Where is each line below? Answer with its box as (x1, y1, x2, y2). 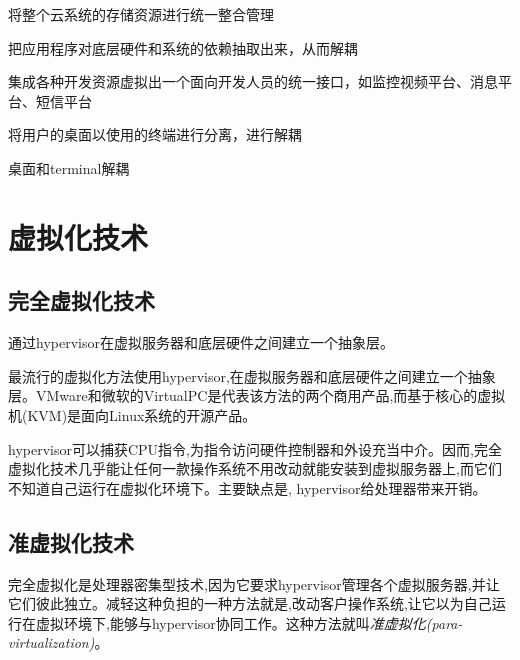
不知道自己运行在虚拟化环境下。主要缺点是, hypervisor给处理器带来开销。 (8, 477, 487, 498)
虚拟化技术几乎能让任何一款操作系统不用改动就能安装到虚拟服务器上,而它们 (8, 458, 502, 479)
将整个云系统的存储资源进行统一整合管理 (8, 4, 274, 24)
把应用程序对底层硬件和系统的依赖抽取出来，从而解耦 (8, 37, 358, 58)
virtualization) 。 (8, 632, 109, 653)
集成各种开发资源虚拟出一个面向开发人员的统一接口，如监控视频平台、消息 (8, 71, 498, 92)
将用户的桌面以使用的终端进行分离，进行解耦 (8, 124, 302, 145)
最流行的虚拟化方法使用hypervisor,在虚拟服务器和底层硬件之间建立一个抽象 (8, 365, 496, 386)
